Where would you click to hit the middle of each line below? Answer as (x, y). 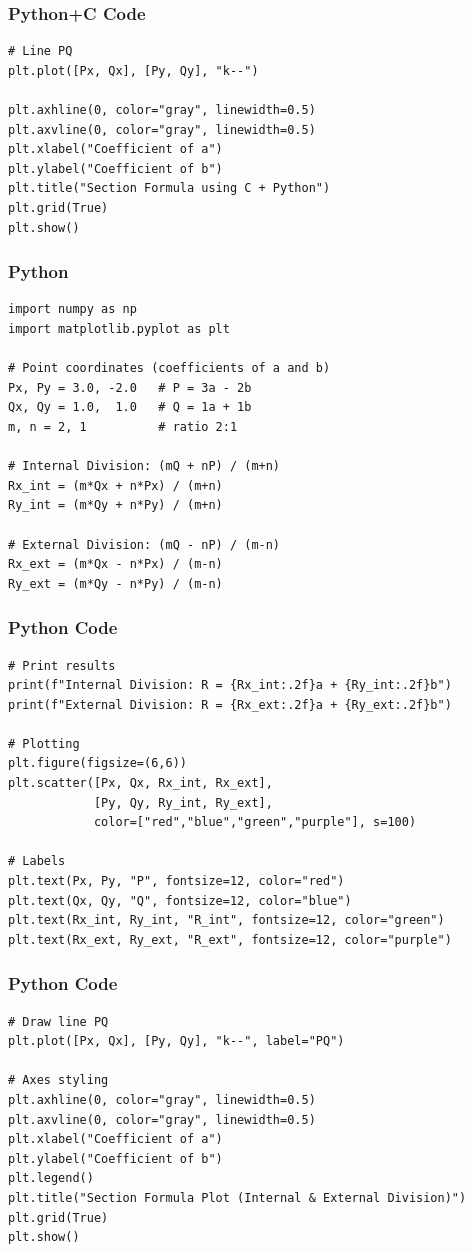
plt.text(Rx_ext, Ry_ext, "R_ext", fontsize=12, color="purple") (230, 939)
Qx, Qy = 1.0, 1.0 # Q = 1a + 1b (130, 407)
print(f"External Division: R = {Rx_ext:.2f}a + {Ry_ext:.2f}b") (230, 704)
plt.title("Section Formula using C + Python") (169, 188)
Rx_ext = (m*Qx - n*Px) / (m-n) (115, 564)
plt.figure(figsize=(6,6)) (97, 763)
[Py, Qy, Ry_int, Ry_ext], (183, 802)
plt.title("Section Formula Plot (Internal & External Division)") (237, 1197)
